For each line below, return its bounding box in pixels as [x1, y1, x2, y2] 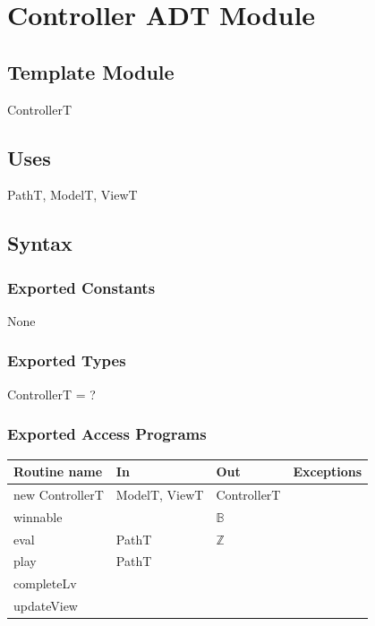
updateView [13, 596, 78, 615]
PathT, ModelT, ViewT [7, 185, 138, 204]
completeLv [13, 574, 77, 593]
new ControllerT [13, 485, 104, 503]
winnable [13, 507, 63, 526]
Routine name [13, 462, 103, 481]
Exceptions [293, 462, 362, 481]
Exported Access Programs [7, 423, 207, 445]
